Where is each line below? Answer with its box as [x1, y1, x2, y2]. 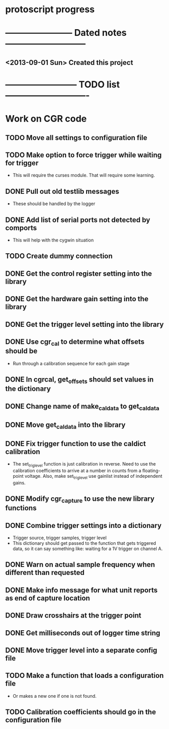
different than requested [5, 568, 85, 577]
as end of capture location [5, 593, 90, 602]
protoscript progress [5, 4, 95, 15]
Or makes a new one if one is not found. [12, 693, 97, 699]
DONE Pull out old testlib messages [5, 187, 120, 195]
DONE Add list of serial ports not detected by [5, 215, 150, 224]
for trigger [5, 159, 39, 167]
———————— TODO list [5, 78, 120, 90]
